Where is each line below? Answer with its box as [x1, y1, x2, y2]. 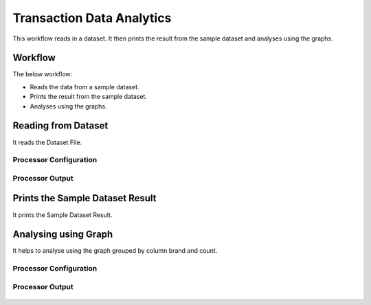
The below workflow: [12, 70, 73, 78]
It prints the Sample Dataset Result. [12, 210, 113, 219]
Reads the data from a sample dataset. [30, 82, 140, 91]
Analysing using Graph [12, 229, 113, 240]
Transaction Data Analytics [12, 10, 172, 25]
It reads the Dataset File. [12, 138, 82, 146]
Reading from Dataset [12, 120, 109, 132]
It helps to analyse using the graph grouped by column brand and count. [12, 247, 218, 255]
